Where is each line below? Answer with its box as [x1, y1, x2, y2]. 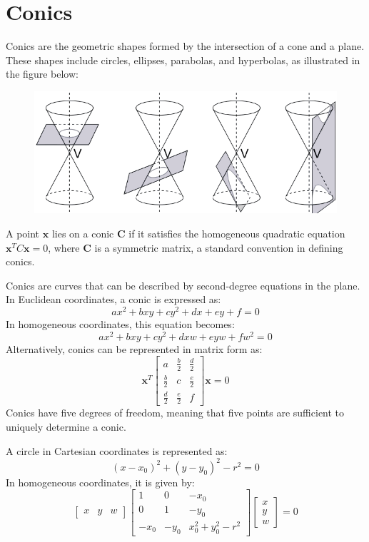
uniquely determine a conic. [6, 419, 126, 434]
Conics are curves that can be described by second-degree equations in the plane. [6, 277, 360, 292]
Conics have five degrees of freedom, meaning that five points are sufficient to [6, 405, 345, 420]
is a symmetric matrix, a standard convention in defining [94, 240, 343, 255]
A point [6, 226, 40, 240]
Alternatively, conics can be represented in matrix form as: [6, 341, 263, 356]
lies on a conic [51, 226, 114, 240]
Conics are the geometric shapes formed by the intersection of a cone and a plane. [6, 39, 365, 53]
